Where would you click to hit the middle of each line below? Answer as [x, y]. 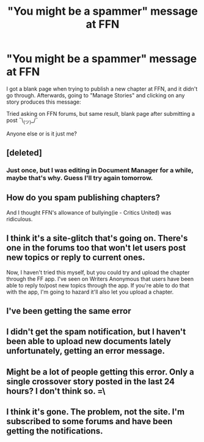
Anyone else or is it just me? [42, 134]
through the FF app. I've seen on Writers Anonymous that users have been [100, 279]
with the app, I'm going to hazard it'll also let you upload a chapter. [90, 292]
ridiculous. [20, 219]
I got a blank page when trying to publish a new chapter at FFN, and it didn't [102, 89]
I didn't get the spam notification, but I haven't [96, 332]
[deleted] [24, 153]
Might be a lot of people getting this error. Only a [100, 372]
